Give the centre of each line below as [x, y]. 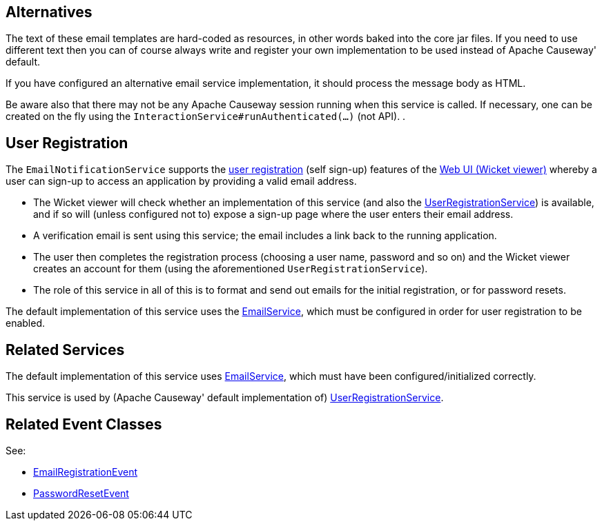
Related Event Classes [84, 424]
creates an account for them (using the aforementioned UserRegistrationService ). [231, 269]
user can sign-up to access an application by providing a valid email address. [181, 181]
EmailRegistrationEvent [86, 472]
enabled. [26, 323]
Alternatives [49, 12]
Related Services [65, 350]
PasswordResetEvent [81, 493]
